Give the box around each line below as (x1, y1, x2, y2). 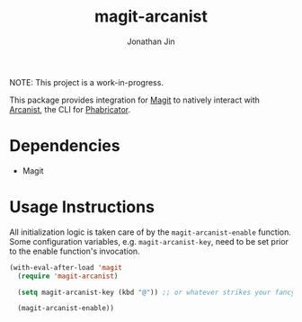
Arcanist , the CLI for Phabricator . (9, 103, 131, 114)
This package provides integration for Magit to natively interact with (9, 94, 261, 105)
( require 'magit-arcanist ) (17, 272, 119, 281)
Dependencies (9, 136, 120, 157)
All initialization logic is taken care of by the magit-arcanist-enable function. (9, 227, 292, 237)
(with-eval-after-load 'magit (9, 263, 123, 272)
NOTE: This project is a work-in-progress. (9, 76, 164, 87)
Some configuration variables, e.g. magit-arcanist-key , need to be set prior (9, 236, 289, 246)
